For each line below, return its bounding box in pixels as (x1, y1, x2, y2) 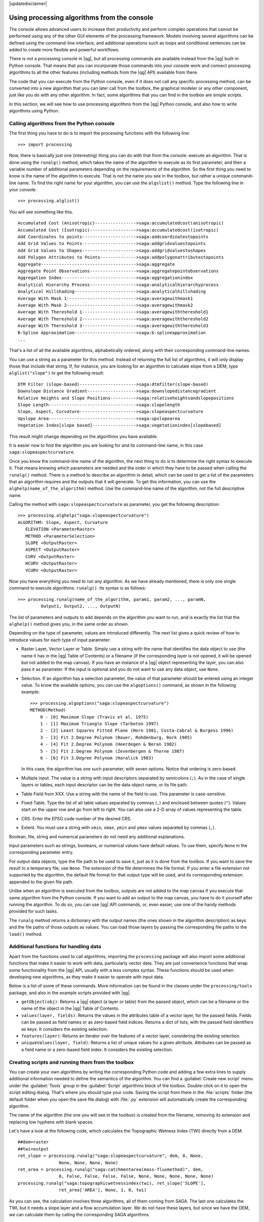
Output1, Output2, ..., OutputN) (41, 604, 121, 609)
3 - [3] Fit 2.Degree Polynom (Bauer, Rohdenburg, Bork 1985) (40, 735, 193, 740)
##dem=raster (18, 1139, 49, 1145)
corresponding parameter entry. (9, 850, 74, 855)
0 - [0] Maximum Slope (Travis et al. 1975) (40, 714, 149, 720)
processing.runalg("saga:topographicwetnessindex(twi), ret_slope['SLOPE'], (18, 1180, 206, 1186)
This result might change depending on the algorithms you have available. (9, 433, 158, 439)
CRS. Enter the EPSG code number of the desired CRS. (21, 815, 132, 821)
